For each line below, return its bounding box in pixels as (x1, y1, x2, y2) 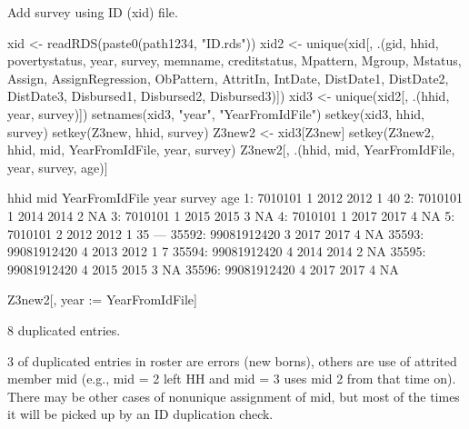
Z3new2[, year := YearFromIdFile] (7, 290, 197, 309)
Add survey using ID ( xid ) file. (7, 3, 178, 21)
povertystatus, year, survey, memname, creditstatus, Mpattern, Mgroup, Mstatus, (7, 51, 462, 70)
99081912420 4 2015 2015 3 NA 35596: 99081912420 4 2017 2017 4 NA (7, 259, 399, 278)
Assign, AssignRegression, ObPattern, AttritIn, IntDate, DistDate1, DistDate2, (7, 68, 449, 87)
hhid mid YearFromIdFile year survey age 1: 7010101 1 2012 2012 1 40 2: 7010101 (7, 188, 464, 207)
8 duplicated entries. (7, 320, 121, 339)
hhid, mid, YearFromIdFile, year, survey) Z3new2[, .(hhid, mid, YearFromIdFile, (7, 140, 455, 159)
